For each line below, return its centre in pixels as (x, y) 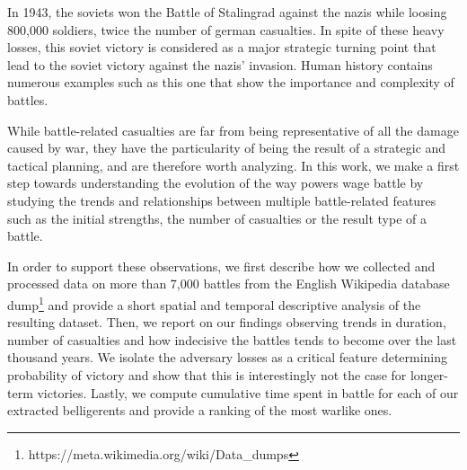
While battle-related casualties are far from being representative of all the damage (233, 130)
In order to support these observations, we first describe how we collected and (221, 266)
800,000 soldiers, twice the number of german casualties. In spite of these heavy (226, 29)
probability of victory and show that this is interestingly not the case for (207, 374)
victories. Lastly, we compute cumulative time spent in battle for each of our (248, 392)
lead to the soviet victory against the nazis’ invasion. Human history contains (220, 64)
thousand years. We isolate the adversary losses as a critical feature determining (228, 357)
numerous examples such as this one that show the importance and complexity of (231, 82)
